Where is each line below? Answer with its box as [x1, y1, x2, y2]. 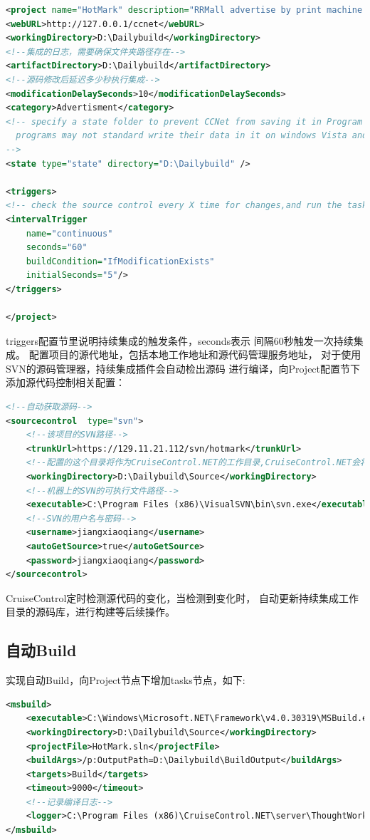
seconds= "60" [26, 242, 88, 253]
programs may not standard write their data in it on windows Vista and [16, 130, 368, 141]
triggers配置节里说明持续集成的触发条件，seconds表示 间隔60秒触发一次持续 [6, 333, 354, 348]
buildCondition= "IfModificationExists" [26, 256, 215, 266]
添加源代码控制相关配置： [6, 375, 125, 390]
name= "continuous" [26, 228, 113, 239]
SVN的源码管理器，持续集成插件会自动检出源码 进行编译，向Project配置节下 [6, 361, 361, 375]
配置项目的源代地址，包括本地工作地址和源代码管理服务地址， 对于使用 [28, 347, 361, 362]
